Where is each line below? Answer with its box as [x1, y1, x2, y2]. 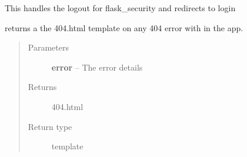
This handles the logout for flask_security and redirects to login [5, 2, 236, 14]
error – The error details [51, 61, 143, 73]
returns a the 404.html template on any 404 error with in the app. [5, 21, 243, 34]
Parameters [28, 41, 69, 54]
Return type [28, 120, 72, 132]
